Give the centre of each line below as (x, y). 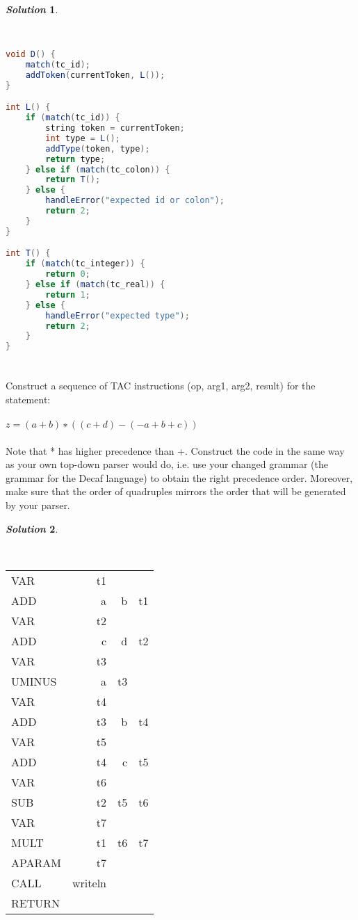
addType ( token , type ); (98, 148)
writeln (89, 882)
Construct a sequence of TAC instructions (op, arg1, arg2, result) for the (161, 386)
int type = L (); (83, 138)
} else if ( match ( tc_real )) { (95, 284)
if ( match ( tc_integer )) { (85, 264)
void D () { (31, 55)
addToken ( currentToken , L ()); (95, 75)
